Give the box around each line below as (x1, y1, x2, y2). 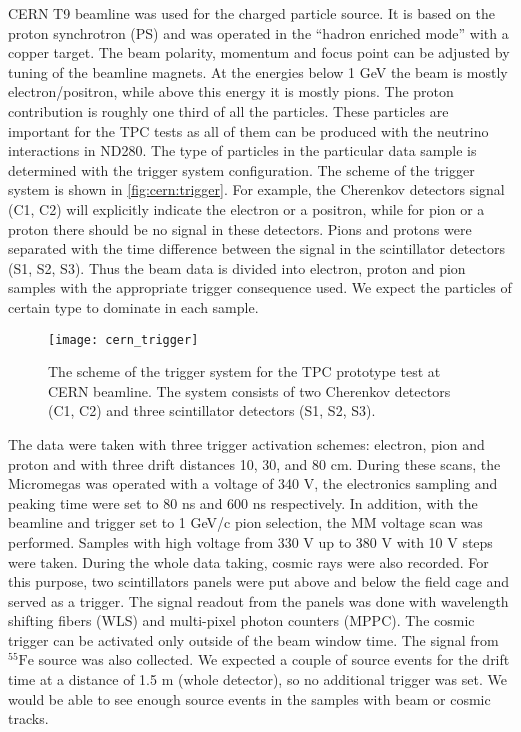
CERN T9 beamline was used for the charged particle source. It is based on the (8, 3, 495, 23)
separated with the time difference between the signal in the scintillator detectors (8, 238, 506, 259)
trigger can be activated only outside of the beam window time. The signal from (8, 629, 499, 650)
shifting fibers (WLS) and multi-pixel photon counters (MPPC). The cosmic (8, 610, 475, 631)
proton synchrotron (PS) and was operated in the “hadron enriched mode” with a (8, 22, 509, 43)
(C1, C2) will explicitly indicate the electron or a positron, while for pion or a (8, 198, 485, 219)
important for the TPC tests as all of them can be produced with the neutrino (8, 120, 489, 141)
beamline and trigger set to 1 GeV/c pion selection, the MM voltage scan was (8, 512, 483, 533)
